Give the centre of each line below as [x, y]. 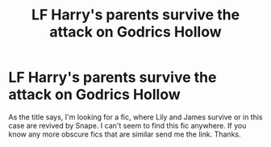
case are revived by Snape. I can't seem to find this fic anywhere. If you [127, 125]
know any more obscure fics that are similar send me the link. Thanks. [125, 134]
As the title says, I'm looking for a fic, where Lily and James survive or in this [135, 117]
